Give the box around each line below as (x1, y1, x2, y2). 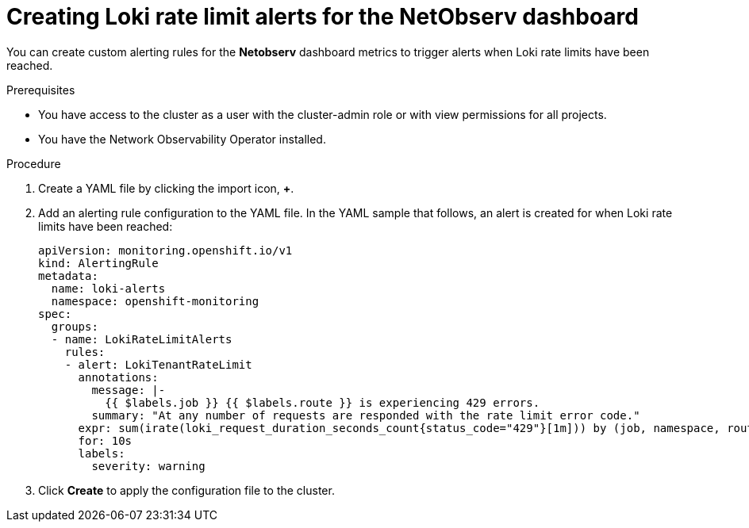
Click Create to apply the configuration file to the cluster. (38, 483, 335, 497)
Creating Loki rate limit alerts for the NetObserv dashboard (6, 3, 639, 30)
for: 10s (78, 434, 133, 447)
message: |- (91, 383, 166, 396)
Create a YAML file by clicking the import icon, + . (38, 181, 294, 195)
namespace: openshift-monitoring (51, 294, 259, 308)
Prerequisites (6, 82, 75, 97)
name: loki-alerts (51, 281, 166, 295)
